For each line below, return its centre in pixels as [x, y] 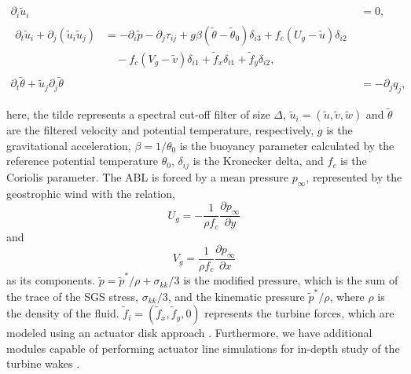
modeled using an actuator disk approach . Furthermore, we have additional [189, 333]
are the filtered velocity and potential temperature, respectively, [160, 130]
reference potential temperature [83, 161]
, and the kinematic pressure [236, 296]
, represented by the [354, 176]
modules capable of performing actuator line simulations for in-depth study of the [203, 348]
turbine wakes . [43, 363]
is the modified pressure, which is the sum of [291, 280]
